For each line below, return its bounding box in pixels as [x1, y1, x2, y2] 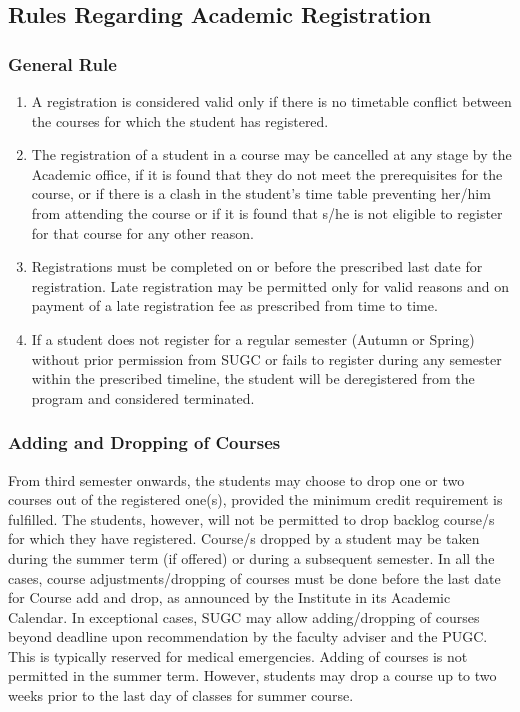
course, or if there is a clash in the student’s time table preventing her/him [31, 183, 491, 204]
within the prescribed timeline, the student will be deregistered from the [31, 368, 475, 389]
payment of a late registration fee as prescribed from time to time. [31, 295, 438, 316]
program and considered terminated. [31, 387, 255, 408]
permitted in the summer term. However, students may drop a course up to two [8, 665, 497, 686]
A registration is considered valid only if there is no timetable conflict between [31, 91, 512, 111]
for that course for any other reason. [31, 222, 254, 243]
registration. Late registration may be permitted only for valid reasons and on [31, 275, 509, 296]
